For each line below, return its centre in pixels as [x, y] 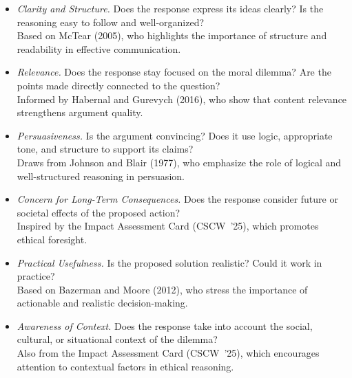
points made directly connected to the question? [118, 85]
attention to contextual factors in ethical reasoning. [125, 366]
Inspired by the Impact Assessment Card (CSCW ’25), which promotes [168, 226]
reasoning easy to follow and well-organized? [111, 22]
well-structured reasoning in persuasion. [101, 176]
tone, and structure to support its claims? [105, 149]
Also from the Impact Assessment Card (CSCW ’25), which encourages [168, 353]
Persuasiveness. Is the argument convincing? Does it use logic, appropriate [175, 135]
